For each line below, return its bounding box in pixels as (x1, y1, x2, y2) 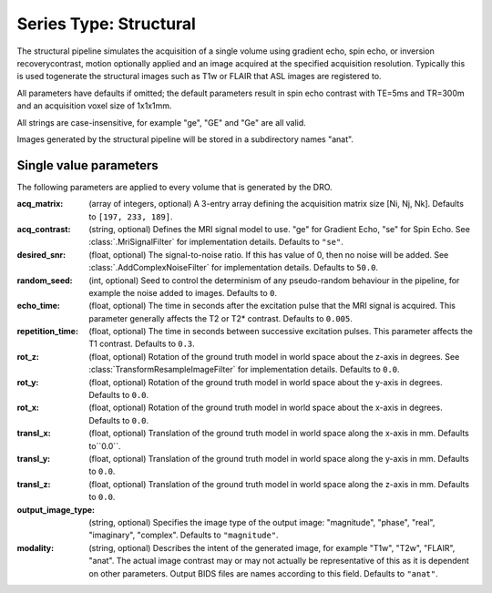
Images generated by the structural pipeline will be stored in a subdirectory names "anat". (16, 133, 354, 145)
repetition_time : (16, 326, 79, 337)
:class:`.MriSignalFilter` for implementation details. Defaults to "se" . (88, 237, 343, 248)
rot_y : (16, 376, 39, 387)
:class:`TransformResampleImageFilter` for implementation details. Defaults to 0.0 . (88, 364, 400, 375)
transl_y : (16, 454, 51, 464)
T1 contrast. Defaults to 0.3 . (88, 338, 195, 350)
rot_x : (16, 402, 40, 414)
